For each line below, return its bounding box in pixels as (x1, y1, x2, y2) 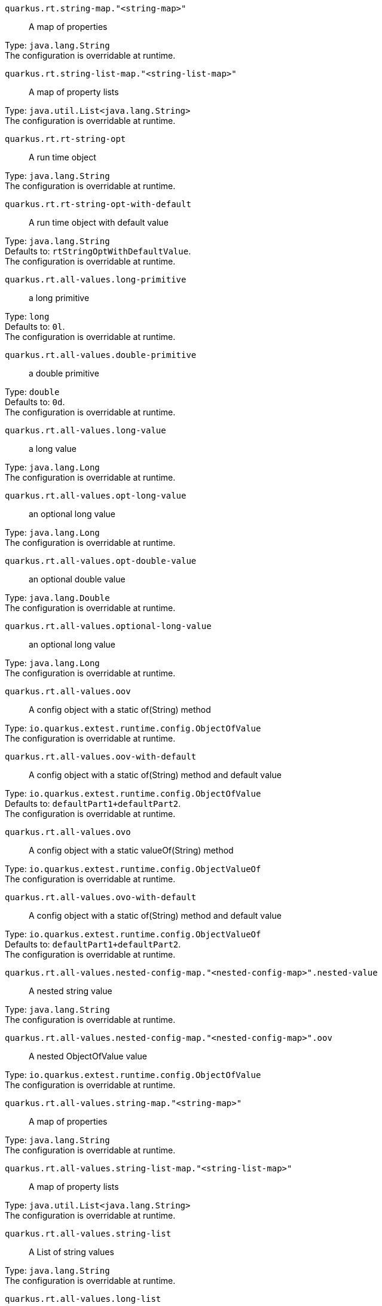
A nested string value (29, 986, 112, 996)
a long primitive (29, 293, 90, 303)
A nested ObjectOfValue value (29, 1051, 147, 1061)
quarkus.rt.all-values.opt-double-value (5, 556, 197, 566)
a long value (29, 444, 77, 454)
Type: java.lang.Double (5, 593, 110, 603)
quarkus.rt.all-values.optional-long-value (5, 621, 212, 631)
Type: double (5, 387, 60, 397)
